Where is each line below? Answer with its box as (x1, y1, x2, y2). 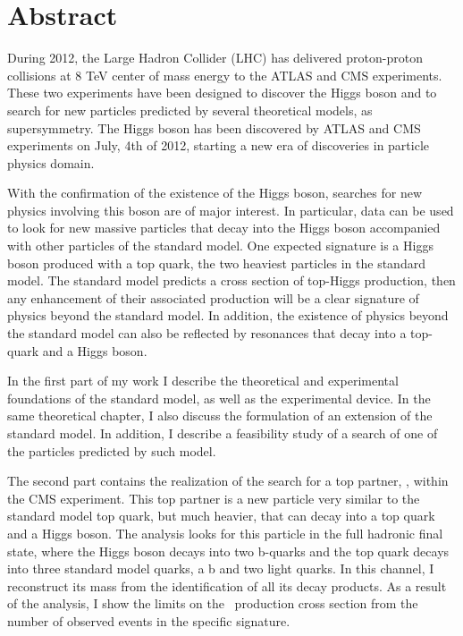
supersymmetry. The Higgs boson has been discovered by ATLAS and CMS (7, 118, 421, 137)
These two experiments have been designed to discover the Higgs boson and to (7, 83, 437, 102)
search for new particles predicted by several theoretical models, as (7, 100, 373, 119)
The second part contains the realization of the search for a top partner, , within (7, 471, 449, 490)
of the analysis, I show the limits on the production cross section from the (7, 594, 418, 613)
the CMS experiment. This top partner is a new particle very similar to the (7, 488, 420, 507)
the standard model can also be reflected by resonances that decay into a (7, 324, 407, 343)
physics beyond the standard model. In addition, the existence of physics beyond (7, 306, 449, 325)
